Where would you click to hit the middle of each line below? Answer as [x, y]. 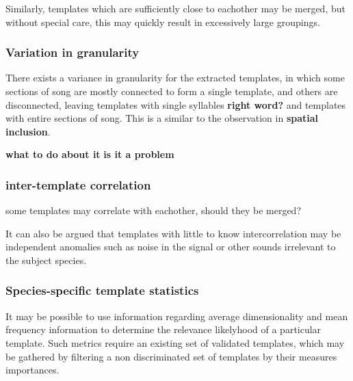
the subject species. [46, 260]
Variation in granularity [73, 52]
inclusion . [28, 131]
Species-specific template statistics [102, 290]
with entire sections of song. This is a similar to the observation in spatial [162, 118]
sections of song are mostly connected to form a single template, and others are [172, 91]
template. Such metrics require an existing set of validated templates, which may [175, 342]
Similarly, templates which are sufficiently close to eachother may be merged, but [175, 8]
